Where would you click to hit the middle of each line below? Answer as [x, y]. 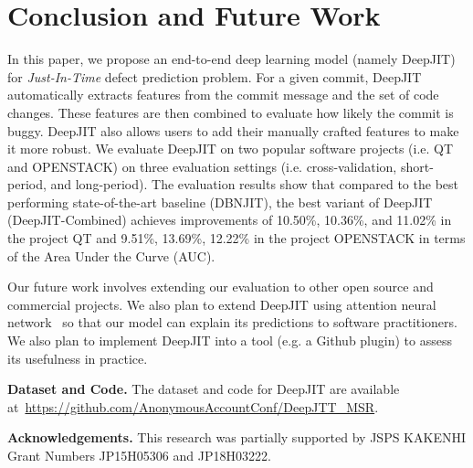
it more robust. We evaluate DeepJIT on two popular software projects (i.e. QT [231, 149]
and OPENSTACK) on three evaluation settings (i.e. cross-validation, [202, 166]
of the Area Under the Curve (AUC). [111, 255]
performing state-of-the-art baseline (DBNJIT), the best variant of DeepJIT [220, 202]
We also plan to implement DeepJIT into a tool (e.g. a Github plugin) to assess [230, 340]
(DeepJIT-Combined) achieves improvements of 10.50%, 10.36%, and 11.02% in [230, 220]
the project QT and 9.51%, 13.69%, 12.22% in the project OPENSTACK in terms [236, 238]
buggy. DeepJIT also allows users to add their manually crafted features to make [233, 130]
